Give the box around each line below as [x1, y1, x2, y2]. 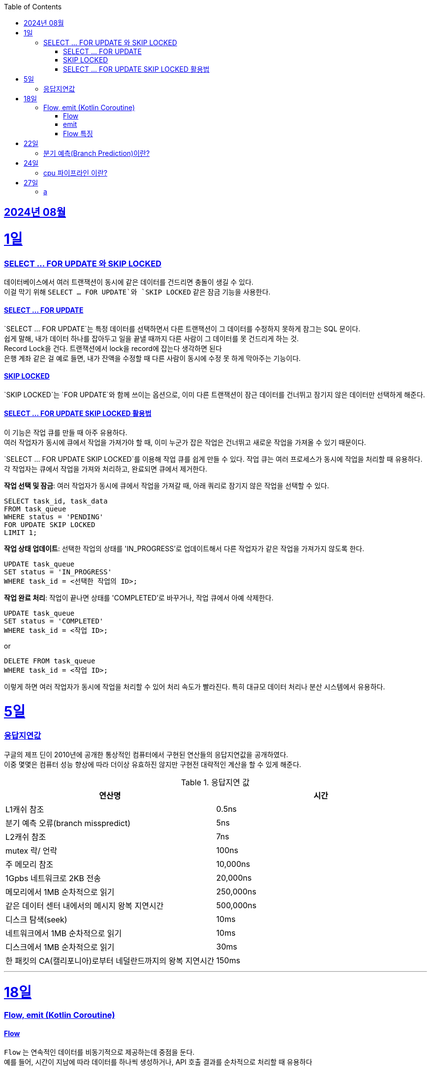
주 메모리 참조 [5, 859, 54, 869]
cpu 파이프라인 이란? [43, 169, 108, 177]
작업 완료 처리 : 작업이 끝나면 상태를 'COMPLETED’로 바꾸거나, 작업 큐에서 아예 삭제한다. [4, 593, 274, 602]
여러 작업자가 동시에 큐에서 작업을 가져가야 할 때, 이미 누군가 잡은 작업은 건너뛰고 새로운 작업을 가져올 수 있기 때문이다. [4, 438, 366, 446]
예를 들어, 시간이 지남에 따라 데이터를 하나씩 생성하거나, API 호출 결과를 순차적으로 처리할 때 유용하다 [4, 1057, 312, 1066]
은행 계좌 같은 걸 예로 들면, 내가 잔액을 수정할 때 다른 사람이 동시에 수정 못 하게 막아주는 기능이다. [4, 354, 301, 362]
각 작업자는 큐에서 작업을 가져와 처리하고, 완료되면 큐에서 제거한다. [4, 464, 208, 473]
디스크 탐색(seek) [5, 914, 67, 924]
